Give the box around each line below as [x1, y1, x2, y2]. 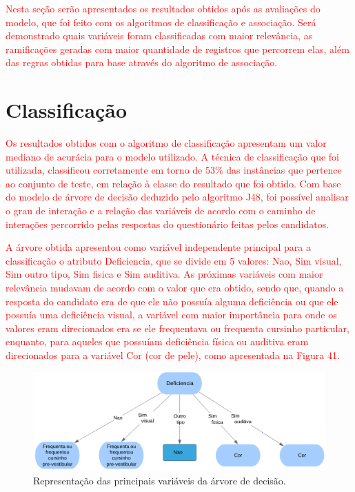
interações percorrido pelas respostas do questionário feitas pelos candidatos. [6, 216, 329, 231]
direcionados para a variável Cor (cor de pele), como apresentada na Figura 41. [6, 348, 340, 362]
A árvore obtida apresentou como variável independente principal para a [6, 240, 311, 254]
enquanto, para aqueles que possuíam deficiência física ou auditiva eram [6, 334, 309, 349]
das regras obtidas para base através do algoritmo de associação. [6, 55, 278, 70]
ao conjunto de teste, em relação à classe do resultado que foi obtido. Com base [6, 176, 341, 190]
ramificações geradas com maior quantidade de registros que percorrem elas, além [6, 41, 349, 56]
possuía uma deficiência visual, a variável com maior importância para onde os [6, 307, 337, 322]
